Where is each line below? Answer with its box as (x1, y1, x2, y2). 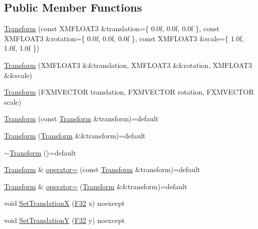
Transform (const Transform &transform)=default (4, 113, 159, 124)
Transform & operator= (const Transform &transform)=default (4, 164, 200, 175)
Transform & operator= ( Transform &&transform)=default (4, 181, 188, 191)
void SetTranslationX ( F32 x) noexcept (4, 198, 125, 208)
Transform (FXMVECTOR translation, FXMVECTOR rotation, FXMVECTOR (4, 87, 254, 97)
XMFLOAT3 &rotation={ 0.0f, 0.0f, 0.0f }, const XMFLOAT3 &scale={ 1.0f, (4, 33, 244, 43)
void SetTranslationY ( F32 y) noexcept (4, 214, 125, 225)
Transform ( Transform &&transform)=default (4, 130, 146, 140)
